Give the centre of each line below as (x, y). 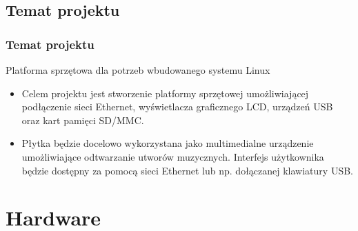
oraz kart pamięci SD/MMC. (83, 120)
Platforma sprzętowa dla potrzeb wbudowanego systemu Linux (138, 70)
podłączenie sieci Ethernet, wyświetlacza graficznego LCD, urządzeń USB (177, 107)
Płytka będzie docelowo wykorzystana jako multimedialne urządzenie (168, 143)
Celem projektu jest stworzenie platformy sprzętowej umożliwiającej (165, 93)
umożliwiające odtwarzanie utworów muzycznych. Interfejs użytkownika (173, 156)
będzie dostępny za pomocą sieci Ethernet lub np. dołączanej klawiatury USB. (187, 170)
